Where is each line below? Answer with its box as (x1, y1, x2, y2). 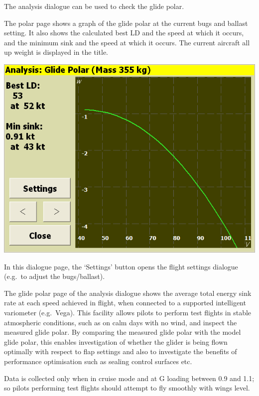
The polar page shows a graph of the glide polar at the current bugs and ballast (4, 17, 248, 28)
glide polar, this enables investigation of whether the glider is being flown (4, 336, 228, 347)
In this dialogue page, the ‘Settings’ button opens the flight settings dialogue (4, 261, 238, 271)
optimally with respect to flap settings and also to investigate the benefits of (4, 346, 237, 357)
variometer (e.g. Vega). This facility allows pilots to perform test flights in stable (4, 307, 252, 317)
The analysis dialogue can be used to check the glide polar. (4, 1, 184, 11)
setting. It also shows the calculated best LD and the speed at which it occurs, (4, 27, 244, 38)
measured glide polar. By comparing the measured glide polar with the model (4, 327, 241, 337)
